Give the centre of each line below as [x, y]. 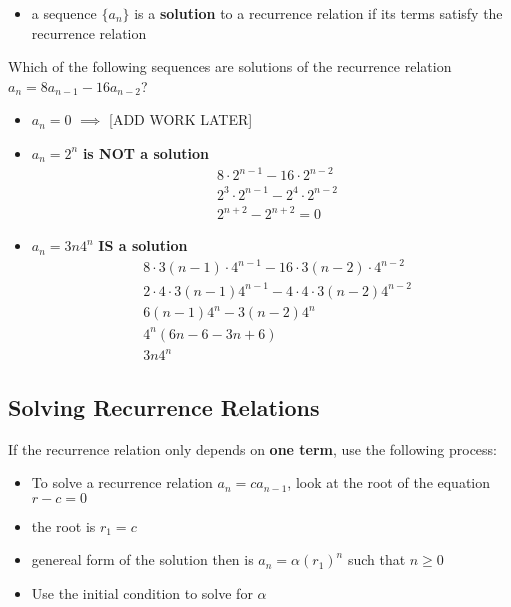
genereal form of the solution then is [142, 559]
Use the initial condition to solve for [142, 592]
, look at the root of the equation [389, 482]
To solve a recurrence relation [122, 482]
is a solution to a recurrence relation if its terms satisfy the [318, 13]
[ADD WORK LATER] [181, 119]
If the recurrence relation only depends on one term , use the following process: [252, 448]
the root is [63, 525]
